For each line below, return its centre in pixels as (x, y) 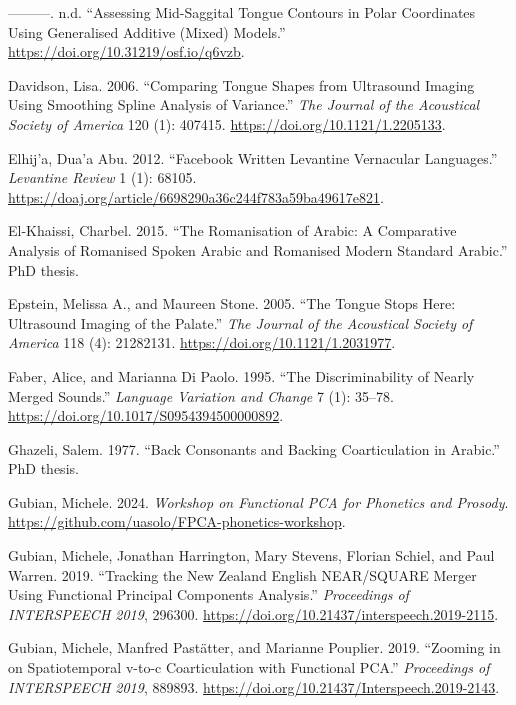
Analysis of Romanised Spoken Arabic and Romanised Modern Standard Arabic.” (258, 249)
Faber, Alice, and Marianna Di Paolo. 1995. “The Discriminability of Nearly (241, 375)
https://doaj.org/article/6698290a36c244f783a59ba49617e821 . (196, 196)
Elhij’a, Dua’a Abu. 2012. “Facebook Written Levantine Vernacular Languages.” (253, 157)
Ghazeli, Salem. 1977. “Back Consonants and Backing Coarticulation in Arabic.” (254, 448)
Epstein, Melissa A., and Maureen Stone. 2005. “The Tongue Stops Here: (232, 303)
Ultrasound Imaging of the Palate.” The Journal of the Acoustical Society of (240, 322)
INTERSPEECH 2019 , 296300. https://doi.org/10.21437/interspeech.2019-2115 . (253, 613)
